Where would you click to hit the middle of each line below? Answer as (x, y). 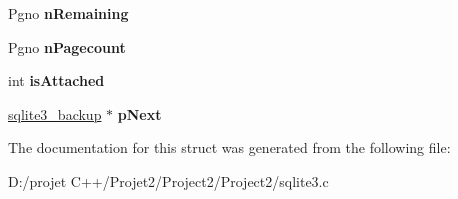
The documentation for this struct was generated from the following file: (229, 147)
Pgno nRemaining (68, 13)
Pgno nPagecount (67, 46)
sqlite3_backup (55, 113)
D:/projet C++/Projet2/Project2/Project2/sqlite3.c (168, 180)
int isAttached (56, 80)
